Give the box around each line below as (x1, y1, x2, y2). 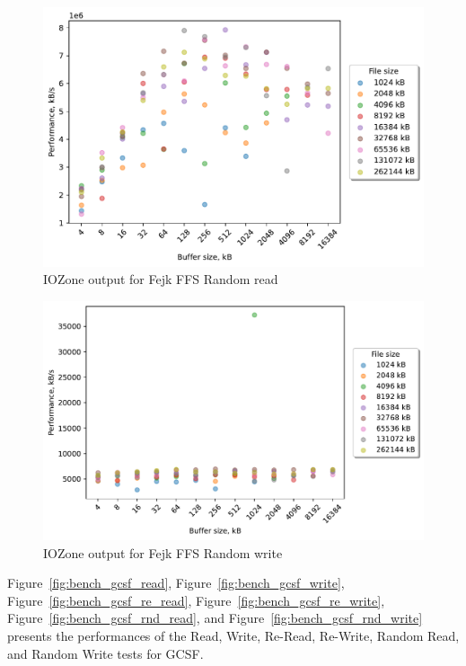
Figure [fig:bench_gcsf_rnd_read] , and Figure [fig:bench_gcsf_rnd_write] (7, 608, 423, 627)
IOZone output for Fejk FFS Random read (43, 270, 278, 289)
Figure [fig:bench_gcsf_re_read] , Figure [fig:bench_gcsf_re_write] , (7, 591, 385, 609)
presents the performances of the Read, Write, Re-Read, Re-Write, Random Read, (7, 626, 460, 644)
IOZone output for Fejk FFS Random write (43, 543, 283, 562)
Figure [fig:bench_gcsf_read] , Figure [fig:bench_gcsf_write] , (7, 573, 345, 592)
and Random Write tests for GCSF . (7, 644, 204, 662)
